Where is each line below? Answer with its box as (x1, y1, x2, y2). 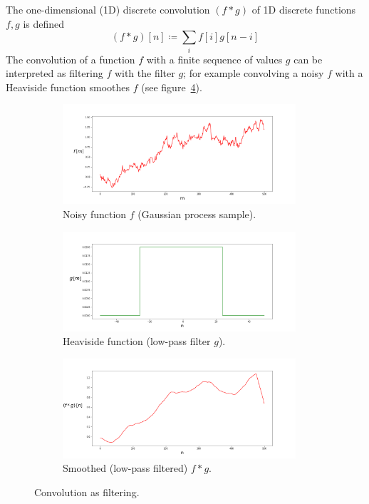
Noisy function (63, 206, 127, 221)
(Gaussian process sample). (137, 206, 256, 221)
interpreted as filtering (6, 66, 103, 81)
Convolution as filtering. (34, 485, 140, 499)
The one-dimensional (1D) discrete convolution (6, 2, 210, 16)
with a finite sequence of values (146, 51, 283, 66)
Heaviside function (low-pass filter (63, 334, 211, 349)
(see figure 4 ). (141, 79, 202, 94)
